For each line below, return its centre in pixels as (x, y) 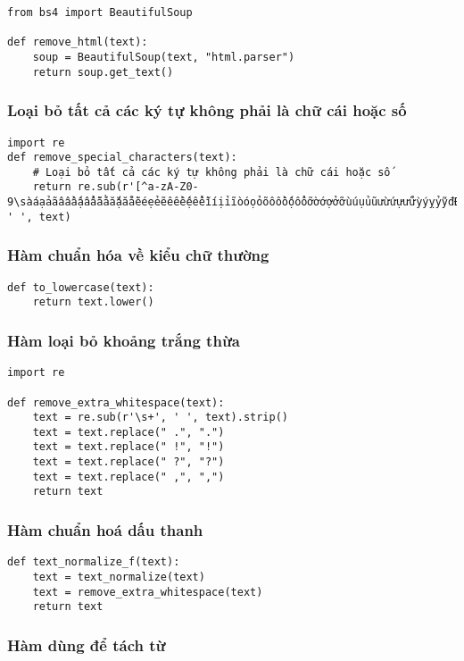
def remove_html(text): (78, 42)
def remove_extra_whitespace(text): (116, 402)
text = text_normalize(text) (119, 577)
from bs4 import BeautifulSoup (100, 13)
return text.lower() (93, 302)
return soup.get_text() (103, 72)
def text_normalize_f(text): (94, 562)
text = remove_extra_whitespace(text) (148, 592)
